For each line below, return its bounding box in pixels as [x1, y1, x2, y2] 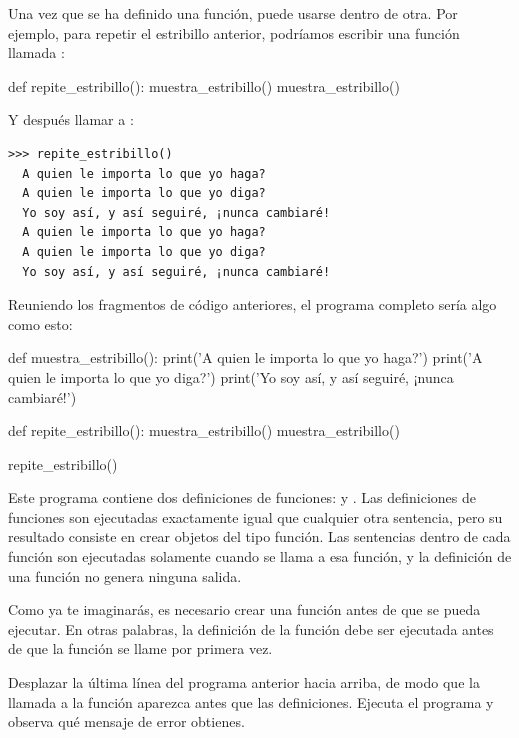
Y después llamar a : [8, 109, 134, 130]
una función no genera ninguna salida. [8, 565, 242, 586]
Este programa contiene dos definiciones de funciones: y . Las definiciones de [8, 487, 476, 508]
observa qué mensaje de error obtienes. [8, 711, 245, 732]
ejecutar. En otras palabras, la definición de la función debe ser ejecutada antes [8, 618, 494, 639]
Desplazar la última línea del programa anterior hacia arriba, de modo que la [8, 672, 480, 693]
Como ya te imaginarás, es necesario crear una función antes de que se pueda [8, 599, 481, 620]
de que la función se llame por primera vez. [8, 638, 273, 659]
